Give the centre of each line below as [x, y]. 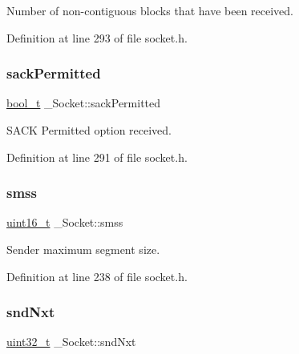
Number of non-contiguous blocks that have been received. [150, 10]
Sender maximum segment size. [83, 249]
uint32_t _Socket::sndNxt [71, 342]
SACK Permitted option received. [89, 130]
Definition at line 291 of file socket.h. [97, 157]
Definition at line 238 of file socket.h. [97, 276]
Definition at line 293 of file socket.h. [97, 37]
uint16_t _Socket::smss [65, 222]
